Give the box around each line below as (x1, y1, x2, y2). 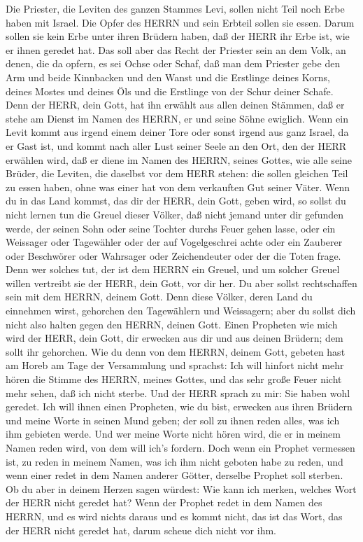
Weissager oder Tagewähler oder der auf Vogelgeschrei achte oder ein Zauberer (6, 235, 343, 249)
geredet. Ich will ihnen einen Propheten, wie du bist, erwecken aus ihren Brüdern (6, 399, 353, 414)
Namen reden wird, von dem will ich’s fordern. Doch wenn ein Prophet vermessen (6, 440, 355, 454)
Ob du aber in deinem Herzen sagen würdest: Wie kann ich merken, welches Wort (6, 481, 357, 496)
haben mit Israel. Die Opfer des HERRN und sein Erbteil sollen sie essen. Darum (6, 15, 355, 29)
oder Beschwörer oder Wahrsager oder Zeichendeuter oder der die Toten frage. (6, 248, 341, 263)
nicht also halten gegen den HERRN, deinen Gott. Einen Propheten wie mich (6, 317, 338, 331)
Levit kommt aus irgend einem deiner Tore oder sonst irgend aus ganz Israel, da (6, 125, 349, 139)
